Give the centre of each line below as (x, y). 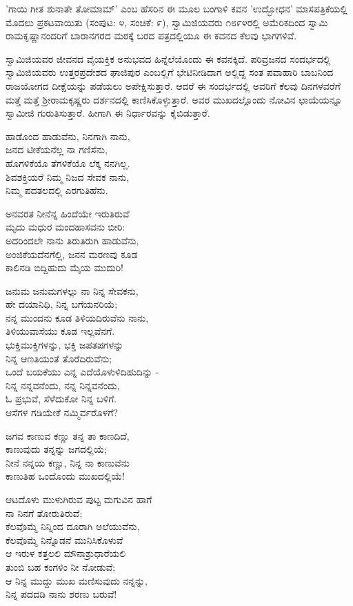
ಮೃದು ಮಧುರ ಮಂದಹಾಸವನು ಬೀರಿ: (65, 227)
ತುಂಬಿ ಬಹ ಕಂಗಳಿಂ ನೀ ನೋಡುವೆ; (61, 566)
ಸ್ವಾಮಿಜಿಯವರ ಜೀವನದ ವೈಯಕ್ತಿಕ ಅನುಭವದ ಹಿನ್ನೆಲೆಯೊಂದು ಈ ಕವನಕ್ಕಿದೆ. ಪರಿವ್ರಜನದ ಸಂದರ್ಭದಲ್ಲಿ (168, 58)
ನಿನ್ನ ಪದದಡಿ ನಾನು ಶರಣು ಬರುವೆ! (61, 594)
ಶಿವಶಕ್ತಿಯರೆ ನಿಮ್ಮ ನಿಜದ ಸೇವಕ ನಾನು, (68, 176)
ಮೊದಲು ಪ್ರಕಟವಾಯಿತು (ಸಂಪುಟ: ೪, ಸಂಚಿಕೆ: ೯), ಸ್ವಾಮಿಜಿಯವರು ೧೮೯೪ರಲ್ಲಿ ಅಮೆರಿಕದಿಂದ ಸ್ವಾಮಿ (167, 22)
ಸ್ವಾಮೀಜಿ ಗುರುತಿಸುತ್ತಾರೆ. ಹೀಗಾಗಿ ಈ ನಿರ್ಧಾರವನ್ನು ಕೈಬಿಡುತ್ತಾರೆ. (108, 113)
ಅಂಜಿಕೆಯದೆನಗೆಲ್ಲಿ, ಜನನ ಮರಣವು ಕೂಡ (72, 254)
